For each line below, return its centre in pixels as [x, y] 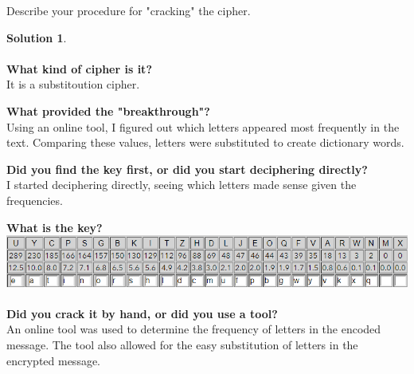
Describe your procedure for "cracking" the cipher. [129, 10]
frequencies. [35, 200]
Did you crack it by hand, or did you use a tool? [142, 313]
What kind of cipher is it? [79, 68]
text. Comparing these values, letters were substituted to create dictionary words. [205, 142]
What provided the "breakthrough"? [108, 110]
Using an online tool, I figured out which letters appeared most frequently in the [203, 126]
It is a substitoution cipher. [73, 84]
